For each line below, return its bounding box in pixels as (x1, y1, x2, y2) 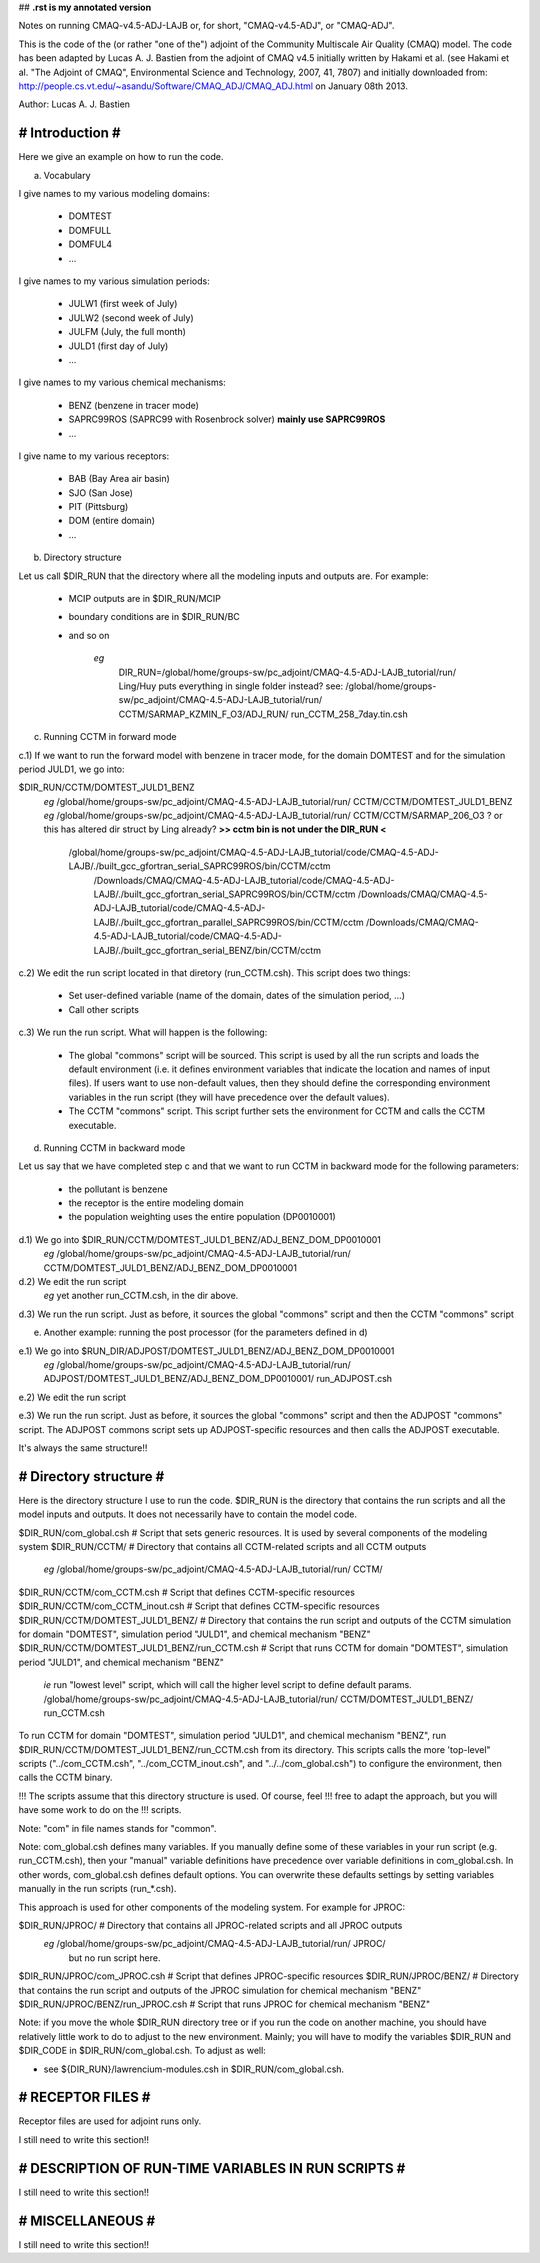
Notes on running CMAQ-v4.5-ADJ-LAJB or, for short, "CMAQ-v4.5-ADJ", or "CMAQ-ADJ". (18, 20, 395, 32)
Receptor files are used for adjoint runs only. (18, 2115, 202, 2127)
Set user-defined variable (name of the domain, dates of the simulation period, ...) (68, 990, 405, 1002)
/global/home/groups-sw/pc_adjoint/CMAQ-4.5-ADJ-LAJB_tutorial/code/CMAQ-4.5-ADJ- (68, 846, 439, 858)
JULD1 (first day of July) (68, 340, 169, 352)
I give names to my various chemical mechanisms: (18, 376, 227, 389)
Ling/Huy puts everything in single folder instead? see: (118, 680, 344, 692)
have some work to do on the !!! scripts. (18, 1804, 182, 1816)
